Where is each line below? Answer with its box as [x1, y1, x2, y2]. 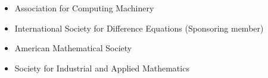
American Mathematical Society [14, 42, 132, 54]
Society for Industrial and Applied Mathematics [14, 61, 189, 74]
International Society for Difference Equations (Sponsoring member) [14, 21, 264, 34]
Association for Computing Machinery [14, 2, 154, 14]
